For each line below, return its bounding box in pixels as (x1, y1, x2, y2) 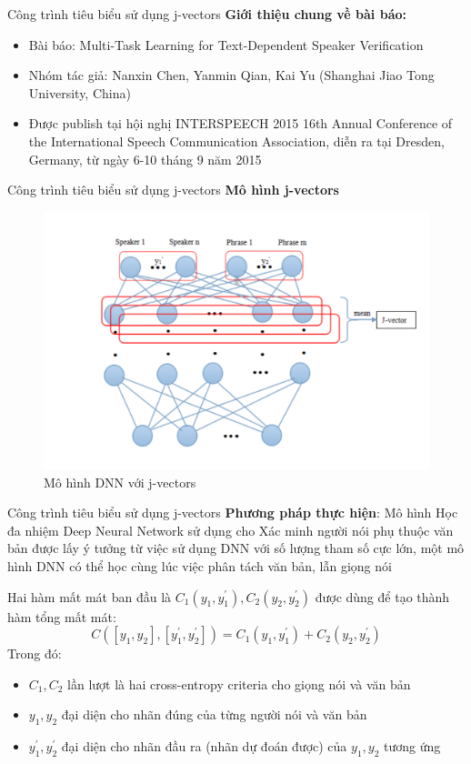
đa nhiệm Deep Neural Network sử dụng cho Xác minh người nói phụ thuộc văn (7, 520, 454, 539)
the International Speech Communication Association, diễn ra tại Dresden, (28, 131, 445, 150)
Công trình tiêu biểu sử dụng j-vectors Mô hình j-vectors (7, 180, 339, 199)
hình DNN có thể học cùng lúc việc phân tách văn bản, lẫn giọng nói (7, 556, 392, 575)
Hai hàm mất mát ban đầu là (7, 587, 172, 606)
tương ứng (384, 737, 441, 756)
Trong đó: (7, 644, 62, 663)
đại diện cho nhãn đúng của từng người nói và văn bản (61, 705, 367, 724)
